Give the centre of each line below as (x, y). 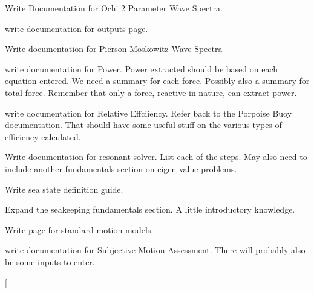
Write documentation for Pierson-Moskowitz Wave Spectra (114, 49)
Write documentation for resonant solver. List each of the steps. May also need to (156, 157)
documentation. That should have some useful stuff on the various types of (143, 125)
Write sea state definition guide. (64, 189)
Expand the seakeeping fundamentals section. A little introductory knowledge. (150, 209)
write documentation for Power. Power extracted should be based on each (142, 69)
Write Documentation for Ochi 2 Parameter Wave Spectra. (114, 8)
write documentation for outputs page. (77, 28)
